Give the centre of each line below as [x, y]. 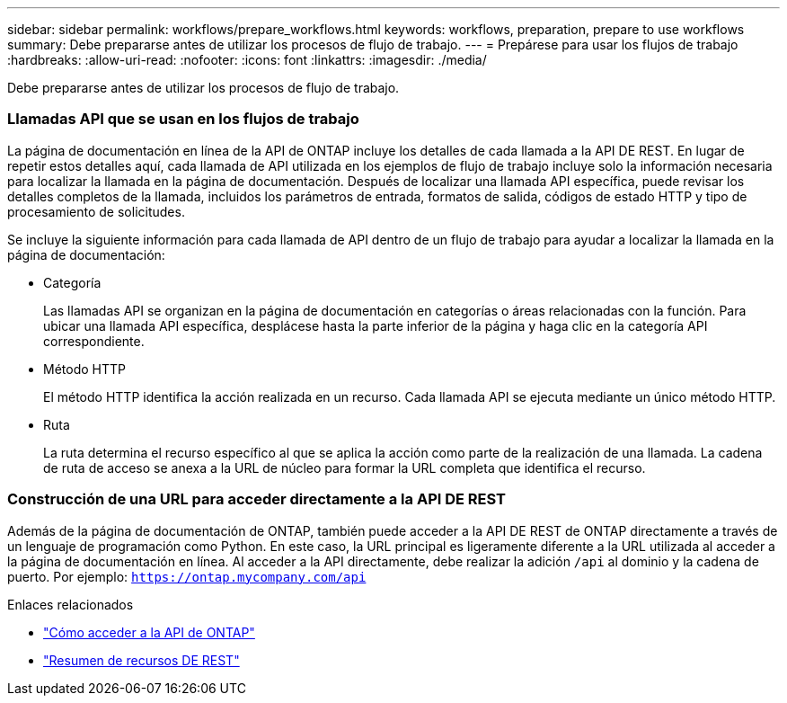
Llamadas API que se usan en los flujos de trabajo [183, 119]
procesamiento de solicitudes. [96, 211]
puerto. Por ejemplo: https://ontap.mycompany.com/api [187, 576]
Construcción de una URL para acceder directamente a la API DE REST [257, 499]
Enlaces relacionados [71, 604]
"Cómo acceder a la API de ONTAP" [149, 632]
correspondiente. [94, 341]
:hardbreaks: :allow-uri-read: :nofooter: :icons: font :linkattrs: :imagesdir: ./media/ [247, 60]
